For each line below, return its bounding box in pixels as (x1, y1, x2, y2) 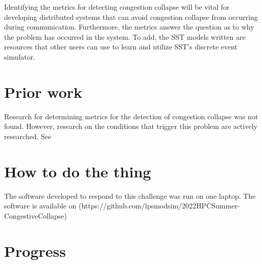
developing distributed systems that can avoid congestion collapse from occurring (4, 11, 258, 22)
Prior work (4, 81, 83, 102)
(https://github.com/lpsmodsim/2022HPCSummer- (79, 200, 240, 211)
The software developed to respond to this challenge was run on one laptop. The (4, 190, 256, 201)
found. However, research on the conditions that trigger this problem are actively (4, 121, 257, 131)
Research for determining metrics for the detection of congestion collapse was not (4, 111, 258, 121)
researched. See (4, 130, 52, 141)
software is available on (4, 200, 77, 211)
